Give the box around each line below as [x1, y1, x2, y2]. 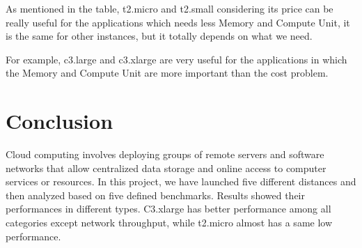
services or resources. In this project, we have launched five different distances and [6, 174, 356, 189]
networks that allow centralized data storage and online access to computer [6, 160, 326, 175]
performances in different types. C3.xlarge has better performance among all [6, 201, 331, 216]
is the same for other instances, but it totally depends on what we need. [6, 29, 313, 43]
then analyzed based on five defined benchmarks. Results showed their [6, 187, 305, 202]
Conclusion [6, 107, 113, 135]
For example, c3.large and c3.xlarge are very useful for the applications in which [6, 52, 347, 66]
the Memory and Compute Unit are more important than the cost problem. [6, 65, 329, 80]
